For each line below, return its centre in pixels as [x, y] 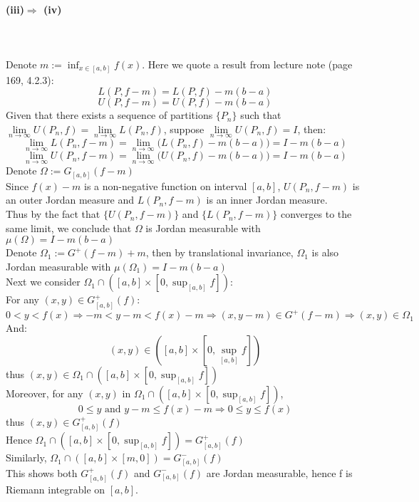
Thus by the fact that [53, 214]
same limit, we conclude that [69, 228]
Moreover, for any [45, 393]
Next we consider [43, 282]
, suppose [184, 129]
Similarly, [26, 457]
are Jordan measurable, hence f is [279, 472]
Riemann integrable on [56, 490]
